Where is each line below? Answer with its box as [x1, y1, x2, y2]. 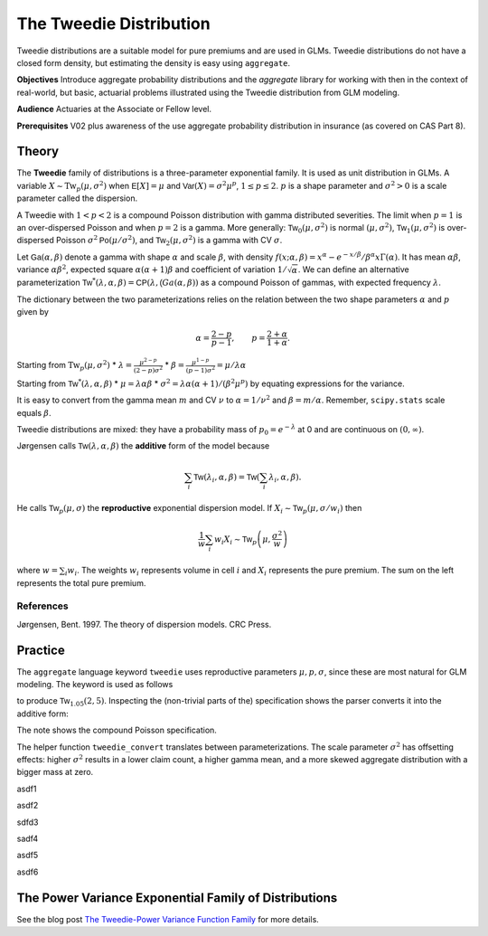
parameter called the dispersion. [16, 193, 138, 203]
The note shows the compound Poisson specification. [16, 724, 217, 736]
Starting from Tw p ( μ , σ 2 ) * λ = [16, 358, 133, 373]
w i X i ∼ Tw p [213, 534, 258, 546]
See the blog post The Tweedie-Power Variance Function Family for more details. [16, 913, 320, 924]
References [16, 600, 69, 612]
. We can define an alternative [297, 264, 410, 275]
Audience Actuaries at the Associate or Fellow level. [16, 104, 212, 115]
